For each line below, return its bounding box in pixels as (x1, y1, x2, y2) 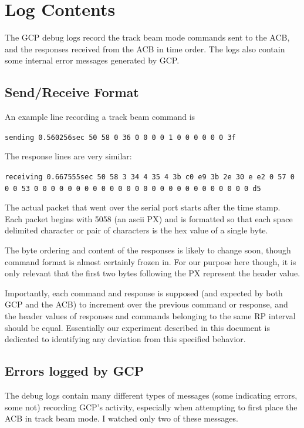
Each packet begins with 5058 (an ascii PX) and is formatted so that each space (5, 212, 293, 225)
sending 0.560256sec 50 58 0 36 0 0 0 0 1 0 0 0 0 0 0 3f (5, 133, 236, 142)
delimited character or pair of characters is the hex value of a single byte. (5, 224, 268, 236)
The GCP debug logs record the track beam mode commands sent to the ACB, (5, 31, 290, 44)
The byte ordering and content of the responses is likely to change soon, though (5, 244, 291, 256)
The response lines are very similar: (5, 150, 132, 162)
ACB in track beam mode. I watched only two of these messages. (5, 412, 238, 424)
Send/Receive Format (5, 83, 139, 101)
